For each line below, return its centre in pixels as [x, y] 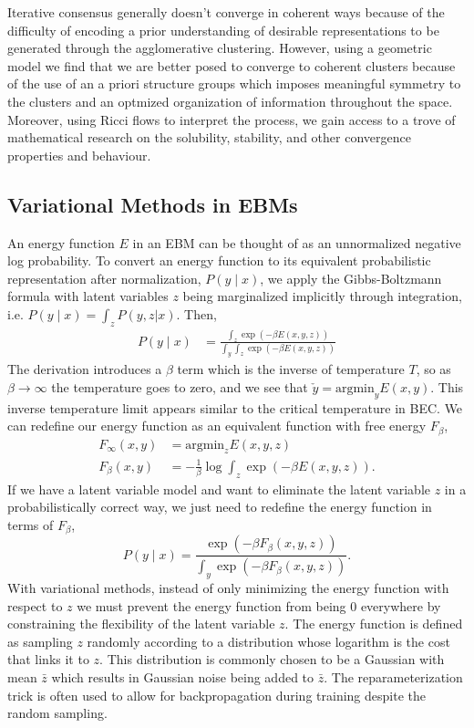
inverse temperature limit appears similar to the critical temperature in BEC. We [235, 407]
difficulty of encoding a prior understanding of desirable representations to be [223, 30]
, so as [433, 369]
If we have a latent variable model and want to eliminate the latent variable [219, 489]
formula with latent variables [88, 296]
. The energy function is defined [374, 624]
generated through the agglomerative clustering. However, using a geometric [220, 48]
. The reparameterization [393, 677]
